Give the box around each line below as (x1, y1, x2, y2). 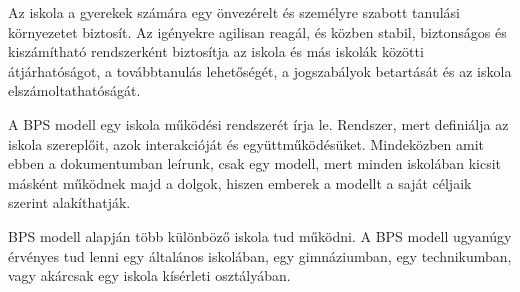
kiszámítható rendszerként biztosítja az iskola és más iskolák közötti (8, 41, 424, 62)
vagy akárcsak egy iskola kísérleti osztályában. (8, 265, 291, 286)
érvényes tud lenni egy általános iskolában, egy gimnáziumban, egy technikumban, (8, 245, 512, 266)
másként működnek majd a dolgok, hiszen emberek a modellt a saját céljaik (8, 172, 472, 193)
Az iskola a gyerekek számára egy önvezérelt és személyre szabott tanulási (8, 2, 461, 22)
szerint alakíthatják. (8, 192, 131, 213)
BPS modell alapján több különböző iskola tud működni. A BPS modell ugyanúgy (8, 225, 512, 246)
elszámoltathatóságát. (8, 80, 141, 101)
